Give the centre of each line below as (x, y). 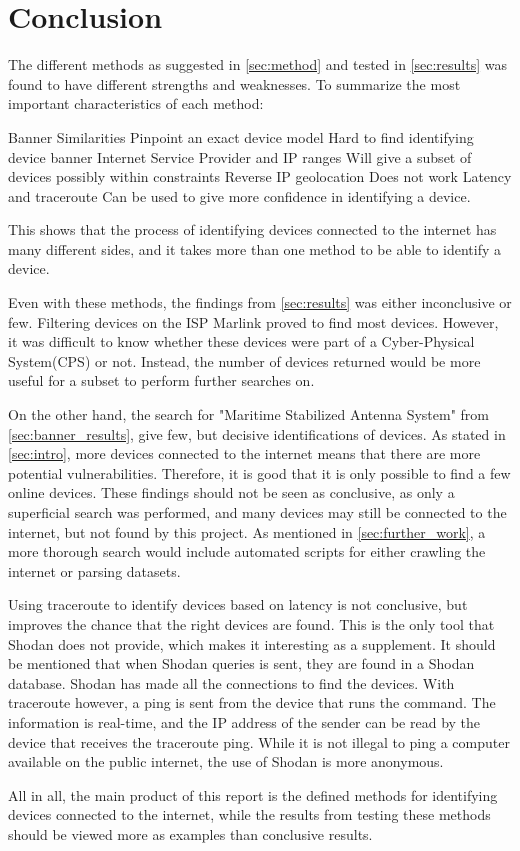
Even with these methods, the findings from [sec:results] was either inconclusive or (260, 302)
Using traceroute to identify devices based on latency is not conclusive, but (238, 604)
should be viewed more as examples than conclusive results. (190, 833)
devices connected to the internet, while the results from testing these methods (249, 814)
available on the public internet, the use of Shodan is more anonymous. (226, 761)
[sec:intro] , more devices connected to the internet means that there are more (244, 453)
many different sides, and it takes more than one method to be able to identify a (255, 248)
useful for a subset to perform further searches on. (161, 380)
